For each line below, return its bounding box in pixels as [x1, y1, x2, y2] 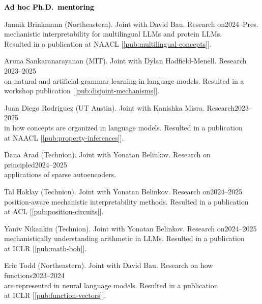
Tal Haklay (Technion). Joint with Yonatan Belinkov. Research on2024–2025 [4, 186, 243, 196]
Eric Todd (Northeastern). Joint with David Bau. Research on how [4, 260, 213, 271]
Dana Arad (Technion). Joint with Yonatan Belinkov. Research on [4, 149, 211, 160]
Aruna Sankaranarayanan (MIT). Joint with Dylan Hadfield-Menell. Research [4, 55, 247, 66]
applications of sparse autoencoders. [4, 169, 117, 180]
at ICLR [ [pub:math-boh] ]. [4, 243, 87, 253]
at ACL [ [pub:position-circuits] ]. [4, 206, 104, 217]
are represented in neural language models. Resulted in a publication [4, 280, 218, 290]
